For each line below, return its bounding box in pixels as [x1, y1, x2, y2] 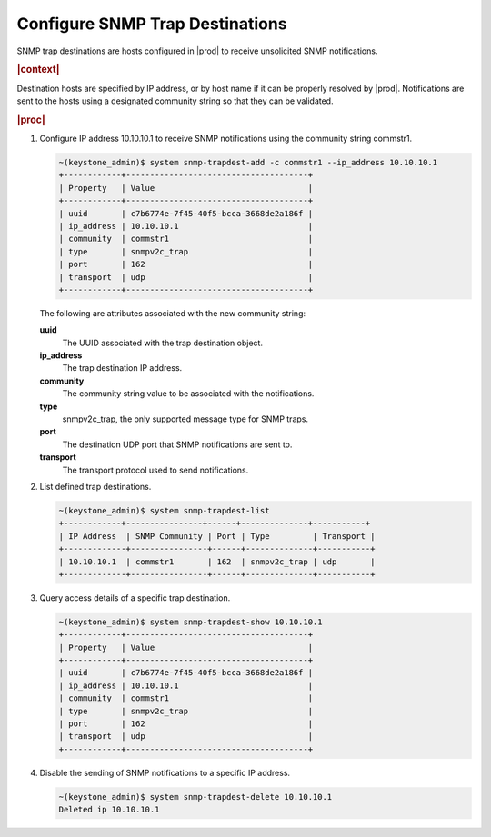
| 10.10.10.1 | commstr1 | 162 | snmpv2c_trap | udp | [58, 556, 376, 567]
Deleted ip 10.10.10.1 [58, 804, 160, 815]
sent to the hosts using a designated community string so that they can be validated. [16, 95, 334, 106]
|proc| [16, 114, 45, 126]
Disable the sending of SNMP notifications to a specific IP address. [39, 767, 291, 778]
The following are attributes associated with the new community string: [39, 307, 306, 318]
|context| [16, 64, 60, 76]
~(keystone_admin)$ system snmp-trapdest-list [58, 505, 270, 515]
